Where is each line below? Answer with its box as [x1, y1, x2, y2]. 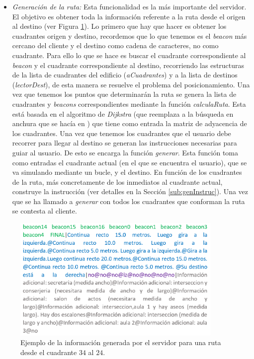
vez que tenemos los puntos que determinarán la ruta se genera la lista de [12, 89, 237, 99]
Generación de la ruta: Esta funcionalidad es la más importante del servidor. [12, 1, 247, 11]
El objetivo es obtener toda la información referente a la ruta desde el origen [12, 11, 246, 21]
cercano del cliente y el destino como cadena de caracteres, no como [12, 40, 219, 51]
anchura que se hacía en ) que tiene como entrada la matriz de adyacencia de [12, 118, 247, 129]
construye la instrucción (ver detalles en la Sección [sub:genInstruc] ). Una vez [12, 186, 249, 197]
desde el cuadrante [20, 347, 77, 358]
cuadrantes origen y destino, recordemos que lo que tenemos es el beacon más [12, 30, 247, 41]
